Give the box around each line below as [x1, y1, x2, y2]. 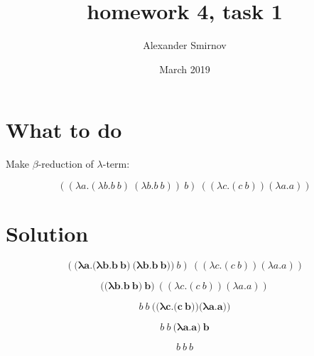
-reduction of [38, 156, 94, 171]
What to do [6, 115, 122, 144]
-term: [102, 156, 130, 171]
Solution [6, 219, 89, 248]
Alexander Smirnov [143, 38, 227, 53]
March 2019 [159, 61, 210, 76]
